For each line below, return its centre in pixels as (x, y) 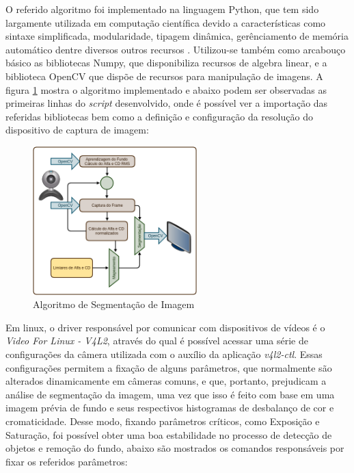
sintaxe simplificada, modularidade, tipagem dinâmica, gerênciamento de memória (177, 36)
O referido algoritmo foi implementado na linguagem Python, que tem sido (162, 9)
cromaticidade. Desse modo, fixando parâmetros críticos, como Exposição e (163, 421)
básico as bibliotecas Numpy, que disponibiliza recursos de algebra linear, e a (166, 63)
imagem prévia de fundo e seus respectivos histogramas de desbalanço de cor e (170, 408)
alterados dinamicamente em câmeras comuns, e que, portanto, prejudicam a (166, 381)
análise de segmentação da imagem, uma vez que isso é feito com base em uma (170, 394)
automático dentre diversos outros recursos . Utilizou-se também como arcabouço (176, 49)
